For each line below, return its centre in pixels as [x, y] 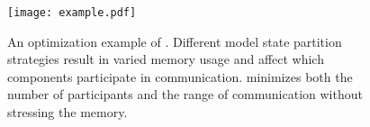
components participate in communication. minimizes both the [180, 76]
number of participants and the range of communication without [185, 94]
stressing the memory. [68, 112]
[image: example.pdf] [72, 13]
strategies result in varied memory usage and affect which [166, 59]
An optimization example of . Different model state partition [175, 41]
